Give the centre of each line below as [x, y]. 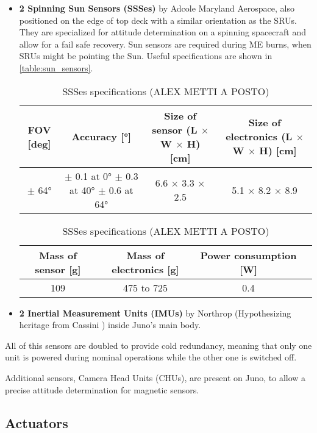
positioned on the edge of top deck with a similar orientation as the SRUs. [158, 20]
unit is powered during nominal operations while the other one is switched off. [151, 357]
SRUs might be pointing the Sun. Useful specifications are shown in [146, 56]
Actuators [37, 422]
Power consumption [248, 255]
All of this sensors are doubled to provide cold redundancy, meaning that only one [158, 345]
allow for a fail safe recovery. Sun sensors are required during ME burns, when [165, 44]
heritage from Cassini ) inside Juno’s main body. [110, 325]
